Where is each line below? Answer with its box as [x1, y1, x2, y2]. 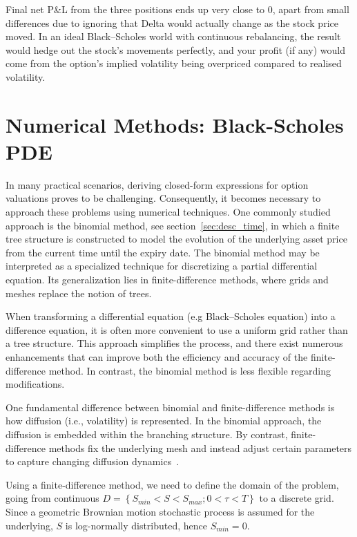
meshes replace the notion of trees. [6, 285, 152, 300]
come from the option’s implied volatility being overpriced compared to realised [6, 56, 342, 70]
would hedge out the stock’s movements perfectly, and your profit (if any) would [6, 42, 345, 57]
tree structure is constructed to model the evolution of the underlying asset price [6, 232, 347, 246]
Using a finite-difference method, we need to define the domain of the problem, [6, 477, 339, 491]
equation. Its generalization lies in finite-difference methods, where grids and [6, 272, 329, 287]
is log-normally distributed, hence [65, 518, 208, 532]
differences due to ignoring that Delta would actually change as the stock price [6, 15, 338, 30]
